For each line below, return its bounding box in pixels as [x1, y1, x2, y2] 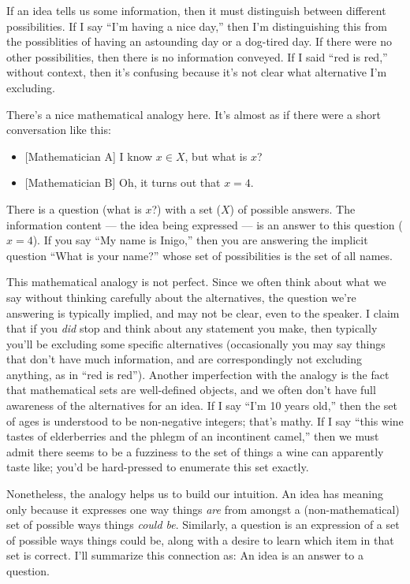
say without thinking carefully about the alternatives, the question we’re [6, 288, 356, 305]
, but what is [184, 147, 248, 164]
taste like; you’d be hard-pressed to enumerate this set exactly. [6, 459, 309, 475]
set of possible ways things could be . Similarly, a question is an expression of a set [6, 516, 400, 533]
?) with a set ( [151, 200, 221, 217]
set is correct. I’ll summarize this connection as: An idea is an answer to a [6, 547, 363, 564]
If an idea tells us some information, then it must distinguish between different [6, 2, 386, 18]
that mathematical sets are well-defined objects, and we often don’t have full [6, 381, 376, 398]
